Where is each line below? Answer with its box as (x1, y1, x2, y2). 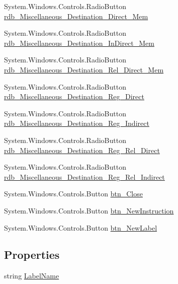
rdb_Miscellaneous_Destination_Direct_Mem (4, 11, 148, 21)
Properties (4, 247, 60, 262)
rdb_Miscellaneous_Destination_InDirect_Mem (4, 37, 154, 48)
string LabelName (4, 270, 59, 281)
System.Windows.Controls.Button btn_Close (4, 188, 143, 199)
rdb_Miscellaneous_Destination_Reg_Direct (4, 91, 144, 102)
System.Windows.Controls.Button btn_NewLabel (4, 222, 157, 233)
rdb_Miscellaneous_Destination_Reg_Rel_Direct (4, 145, 160, 155)
